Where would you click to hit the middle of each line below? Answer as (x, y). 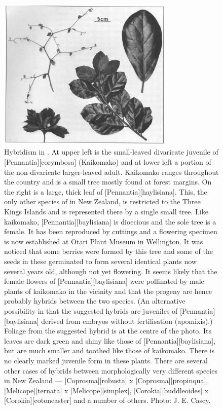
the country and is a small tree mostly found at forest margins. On (108, 182)
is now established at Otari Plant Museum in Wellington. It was (104, 241)
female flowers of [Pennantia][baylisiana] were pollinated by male (104, 281)
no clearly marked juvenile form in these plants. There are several (106, 360)
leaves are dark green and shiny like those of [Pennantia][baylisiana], (110, 340)
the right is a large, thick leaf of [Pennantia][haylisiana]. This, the (106, 191)
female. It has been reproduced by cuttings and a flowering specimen (111, 231)
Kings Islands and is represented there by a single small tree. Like (106, 211)
